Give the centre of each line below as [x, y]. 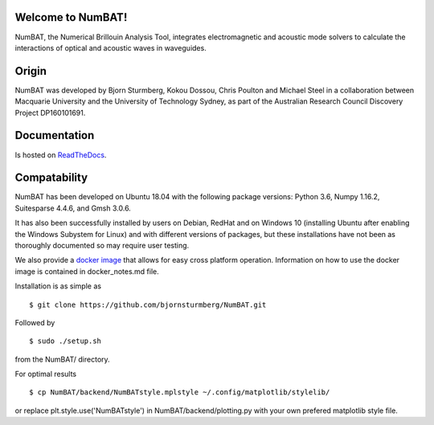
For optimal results [46, 374]
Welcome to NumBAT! [71, 17]
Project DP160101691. [50, 112]
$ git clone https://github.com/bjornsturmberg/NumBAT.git [148, 304]
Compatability [51, 178]
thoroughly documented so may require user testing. [102, 245]
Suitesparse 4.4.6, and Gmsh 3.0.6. [73, 208]
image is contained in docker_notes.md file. [87, 271]
